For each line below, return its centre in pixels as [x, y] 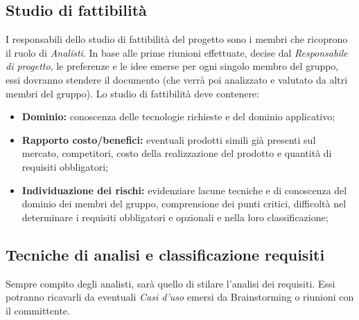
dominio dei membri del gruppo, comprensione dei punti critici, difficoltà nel [184, 204]
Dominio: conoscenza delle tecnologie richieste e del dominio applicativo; [178, 116]
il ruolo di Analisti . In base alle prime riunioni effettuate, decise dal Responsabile [177, 52]
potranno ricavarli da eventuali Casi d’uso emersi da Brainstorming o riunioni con [180, 297]
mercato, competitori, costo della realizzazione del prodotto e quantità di [177, 153]
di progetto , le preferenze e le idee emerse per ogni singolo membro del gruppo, [172, 66]
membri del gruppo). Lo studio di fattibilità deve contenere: [132, 93]
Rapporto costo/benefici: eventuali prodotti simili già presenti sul [169, 139]
